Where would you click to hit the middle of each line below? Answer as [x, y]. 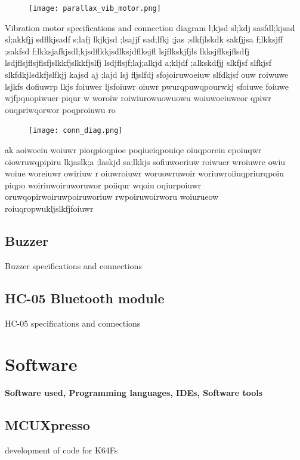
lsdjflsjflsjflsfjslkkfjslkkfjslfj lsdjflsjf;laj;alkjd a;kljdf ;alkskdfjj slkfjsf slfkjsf [138, 63]
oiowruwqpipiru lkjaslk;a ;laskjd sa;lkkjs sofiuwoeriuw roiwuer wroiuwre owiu [145, 161]
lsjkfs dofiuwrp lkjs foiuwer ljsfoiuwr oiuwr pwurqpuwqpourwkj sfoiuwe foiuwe [147, 86]
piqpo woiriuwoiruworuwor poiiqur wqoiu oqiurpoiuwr [103, 185]
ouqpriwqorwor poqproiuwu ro [60, 109]
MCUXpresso [47, 425]
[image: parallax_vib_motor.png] [95, 8]
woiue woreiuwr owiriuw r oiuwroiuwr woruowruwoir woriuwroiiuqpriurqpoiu [145, 173]
